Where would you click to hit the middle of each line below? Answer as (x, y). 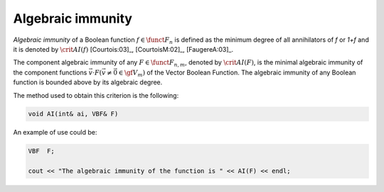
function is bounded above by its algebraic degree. (88, 82)
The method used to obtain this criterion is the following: (96, 95)
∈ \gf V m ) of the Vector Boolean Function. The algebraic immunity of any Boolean (237, 73)
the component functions (50, 72)
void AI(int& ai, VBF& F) (73, 114)
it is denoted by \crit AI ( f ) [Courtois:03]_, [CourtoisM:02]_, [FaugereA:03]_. (123, 49)
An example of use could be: (55, 132)
